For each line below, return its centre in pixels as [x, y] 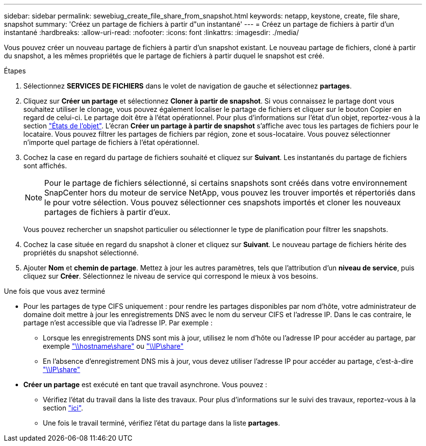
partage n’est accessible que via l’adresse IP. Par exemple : [118, 323]
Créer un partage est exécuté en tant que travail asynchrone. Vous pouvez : [145, 384]
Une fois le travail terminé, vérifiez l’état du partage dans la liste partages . [161, 423]
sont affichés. [45, 166]
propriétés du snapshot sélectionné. [81, 253]
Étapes [15, 71]
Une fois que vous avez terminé [55, 291]
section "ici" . [63, 408]
